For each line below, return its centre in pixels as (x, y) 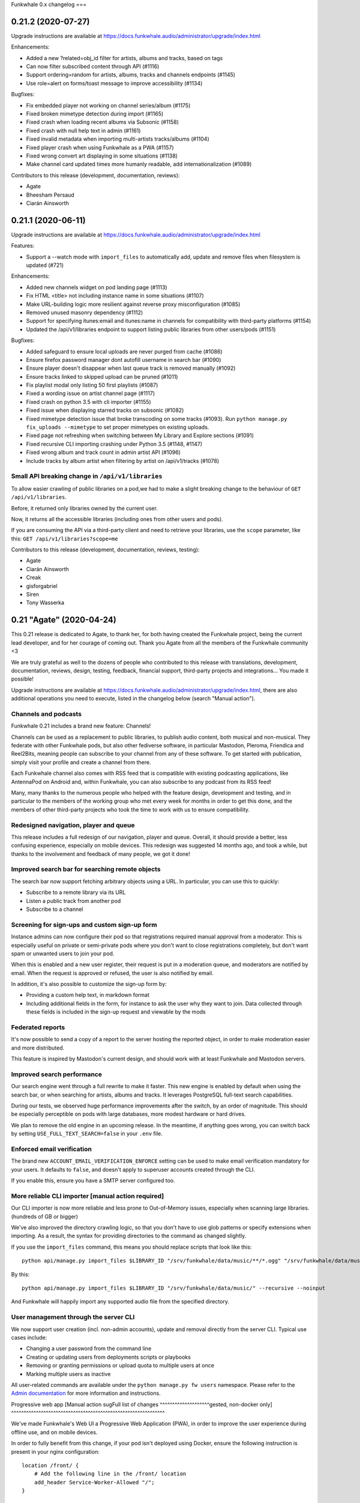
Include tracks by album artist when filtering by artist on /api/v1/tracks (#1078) (123, 461)
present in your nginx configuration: (55, 1451)
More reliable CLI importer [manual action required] (88, 1196)
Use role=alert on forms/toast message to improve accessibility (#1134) (114, 83)
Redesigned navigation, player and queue (73, 825)
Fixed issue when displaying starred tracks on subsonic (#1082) (105, 410)
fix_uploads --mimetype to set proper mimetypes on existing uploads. (118, 427)
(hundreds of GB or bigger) (44, 1216)
